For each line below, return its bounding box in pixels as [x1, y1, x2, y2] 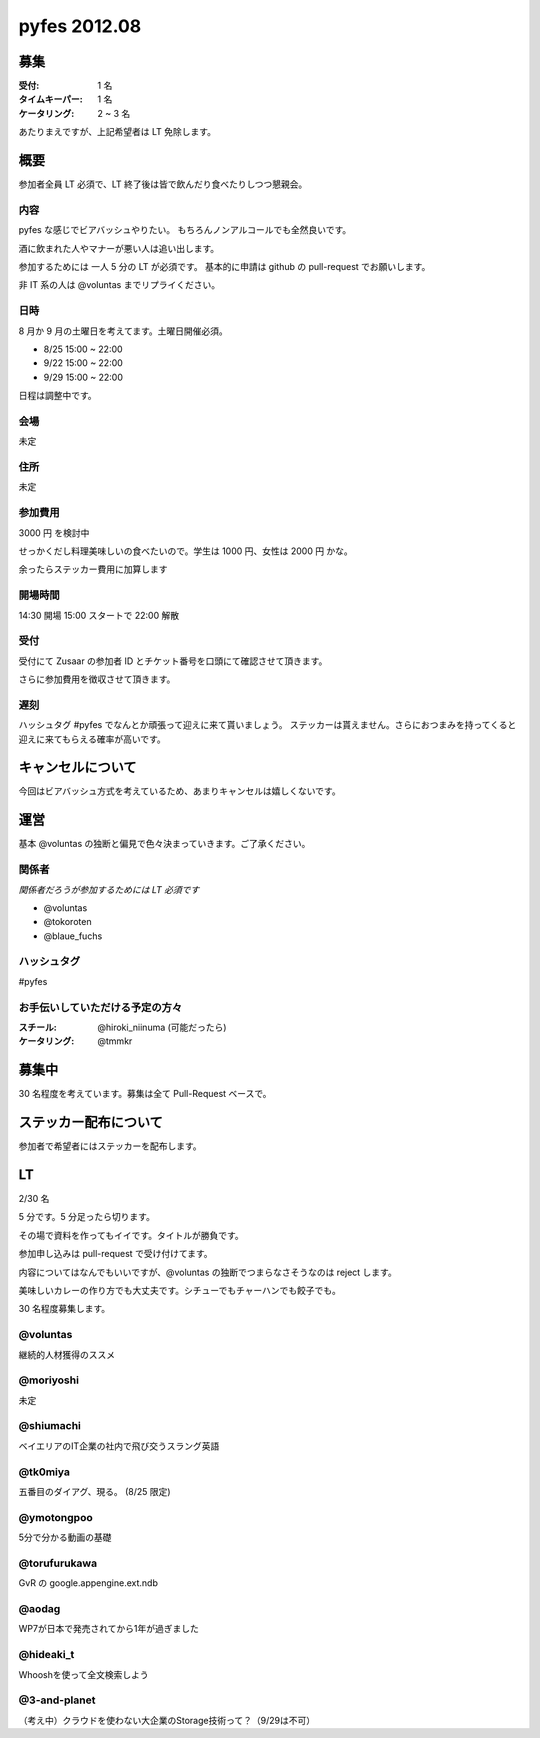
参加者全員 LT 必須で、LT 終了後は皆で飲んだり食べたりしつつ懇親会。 [18, 178, 308, 190]
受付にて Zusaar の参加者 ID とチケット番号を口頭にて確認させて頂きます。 [18, 655, 328, 667]
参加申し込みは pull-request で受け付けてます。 [18, 1248, 214, 1260]
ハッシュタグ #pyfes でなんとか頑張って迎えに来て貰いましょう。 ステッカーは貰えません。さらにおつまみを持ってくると [18, 719, 517, 731]
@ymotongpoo [18, 1510, 94, 1524]
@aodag [18, 1602, 61, 1616]
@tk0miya [18, 1465, 70, 1479]
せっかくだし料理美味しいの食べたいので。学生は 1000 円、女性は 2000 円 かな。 [18, 545, 354, 557]
